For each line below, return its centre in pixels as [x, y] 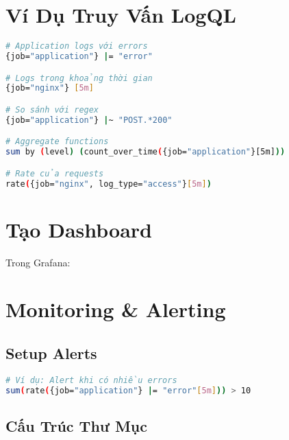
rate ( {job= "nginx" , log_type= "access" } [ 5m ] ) [109, 184]
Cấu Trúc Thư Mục [77, 425]
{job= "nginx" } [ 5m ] [50, 88]
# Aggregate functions [57, 142]
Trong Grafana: [38, 262]
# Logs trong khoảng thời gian [79, 78]
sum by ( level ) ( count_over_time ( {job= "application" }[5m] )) [146, 152]
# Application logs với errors [77, 46]
